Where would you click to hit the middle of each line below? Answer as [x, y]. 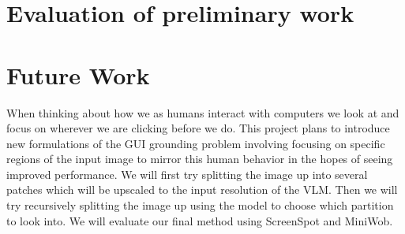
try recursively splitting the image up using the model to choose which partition [200, 205]
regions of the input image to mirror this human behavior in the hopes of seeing [200, 159]
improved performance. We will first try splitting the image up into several [187, 174]
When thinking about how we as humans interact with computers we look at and [203, 112]
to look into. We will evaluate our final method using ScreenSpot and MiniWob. [200, 220]
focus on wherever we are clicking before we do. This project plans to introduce [198, 128]
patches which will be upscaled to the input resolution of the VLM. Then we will [202, 189]
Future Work [78, 74]
